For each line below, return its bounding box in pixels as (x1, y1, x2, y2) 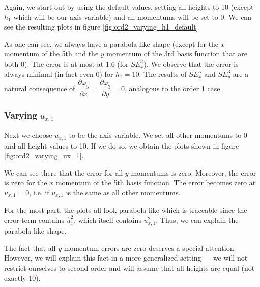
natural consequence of (4, 83, 75, 94)
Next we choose (4, 130, 52, 140)
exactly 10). (4, 272, 41, 283)
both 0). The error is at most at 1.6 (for (4, 58, 129, 69)
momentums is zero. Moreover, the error (131, 167, 256, 178)
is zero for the (4, 177, 47, 188)
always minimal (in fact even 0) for (4, 68, 113, 79)
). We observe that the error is (143, 58, 239, 69)
